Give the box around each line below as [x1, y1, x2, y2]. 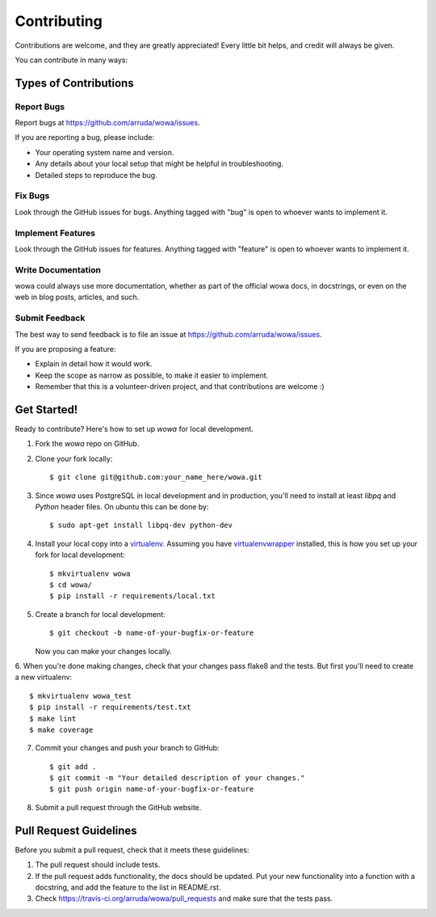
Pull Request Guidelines [15, 823, 137, 837]
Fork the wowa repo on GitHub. [35, 439, 140, 449]
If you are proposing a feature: [15, 344, 116, 353]
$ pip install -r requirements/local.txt [49, 591, 216, 601]
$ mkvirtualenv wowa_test [29, 691, 132, 700]
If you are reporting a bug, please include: [15, 133, 155, 142]
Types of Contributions [15, 76, 134, 90]
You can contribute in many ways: [15, 55, 128, 65]
